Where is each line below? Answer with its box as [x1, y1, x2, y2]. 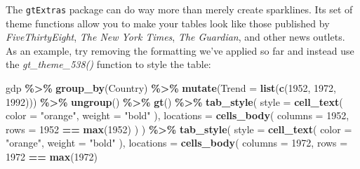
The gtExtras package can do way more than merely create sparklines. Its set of [6, 2, 353, 16]
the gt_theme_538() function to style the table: [6, 57, 211, 72]
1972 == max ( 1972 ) [6, 149, 98, 163]
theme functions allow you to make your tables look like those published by [6, 15, 330, 30]
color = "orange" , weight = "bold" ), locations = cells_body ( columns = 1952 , [6, 108, 349, 123]
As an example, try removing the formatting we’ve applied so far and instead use [6, 43, 354, 58]
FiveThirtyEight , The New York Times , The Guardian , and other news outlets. [6, 29, 345, 44]
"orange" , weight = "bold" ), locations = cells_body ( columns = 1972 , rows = [6, 135, 348, 150]
